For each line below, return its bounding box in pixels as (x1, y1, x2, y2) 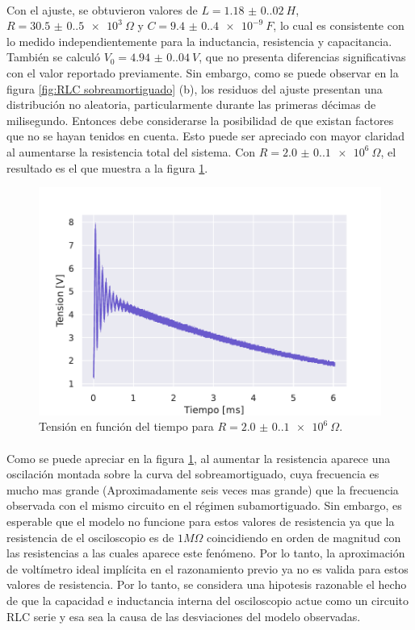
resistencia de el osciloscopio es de (6, 528, 174, 545)
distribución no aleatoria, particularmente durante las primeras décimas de (6, 96, 376, 113)
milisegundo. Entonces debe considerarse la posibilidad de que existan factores (6, 111, 394, 128)
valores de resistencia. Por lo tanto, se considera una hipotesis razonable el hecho (6, 576, 407, 593)
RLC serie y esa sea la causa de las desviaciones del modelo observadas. (6, 607, 361, 624)
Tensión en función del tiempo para (39, 418, 214, 435)
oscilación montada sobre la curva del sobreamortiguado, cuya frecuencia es (6, 465, 379, 482)
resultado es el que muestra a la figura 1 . (6, 159, 208, 176)
